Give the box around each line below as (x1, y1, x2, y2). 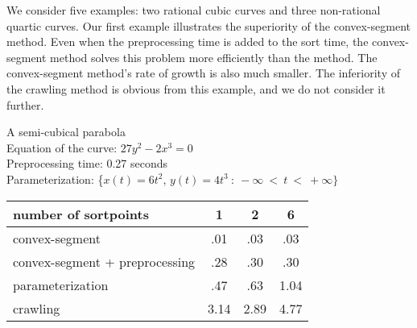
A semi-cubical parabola (6, 123, 126, 140)
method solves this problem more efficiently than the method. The (50, 48, 378, 65)
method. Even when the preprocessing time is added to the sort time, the (6, 33, 369, 50)
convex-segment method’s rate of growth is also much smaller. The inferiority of (6, 64, 400, 81)
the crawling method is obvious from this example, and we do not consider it (6, 80, 386, 97)
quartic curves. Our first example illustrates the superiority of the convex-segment (6, 17, 411, 34)
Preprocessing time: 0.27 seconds (6, 155, 168, 172)
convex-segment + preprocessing (13, 251, 196, 271)
